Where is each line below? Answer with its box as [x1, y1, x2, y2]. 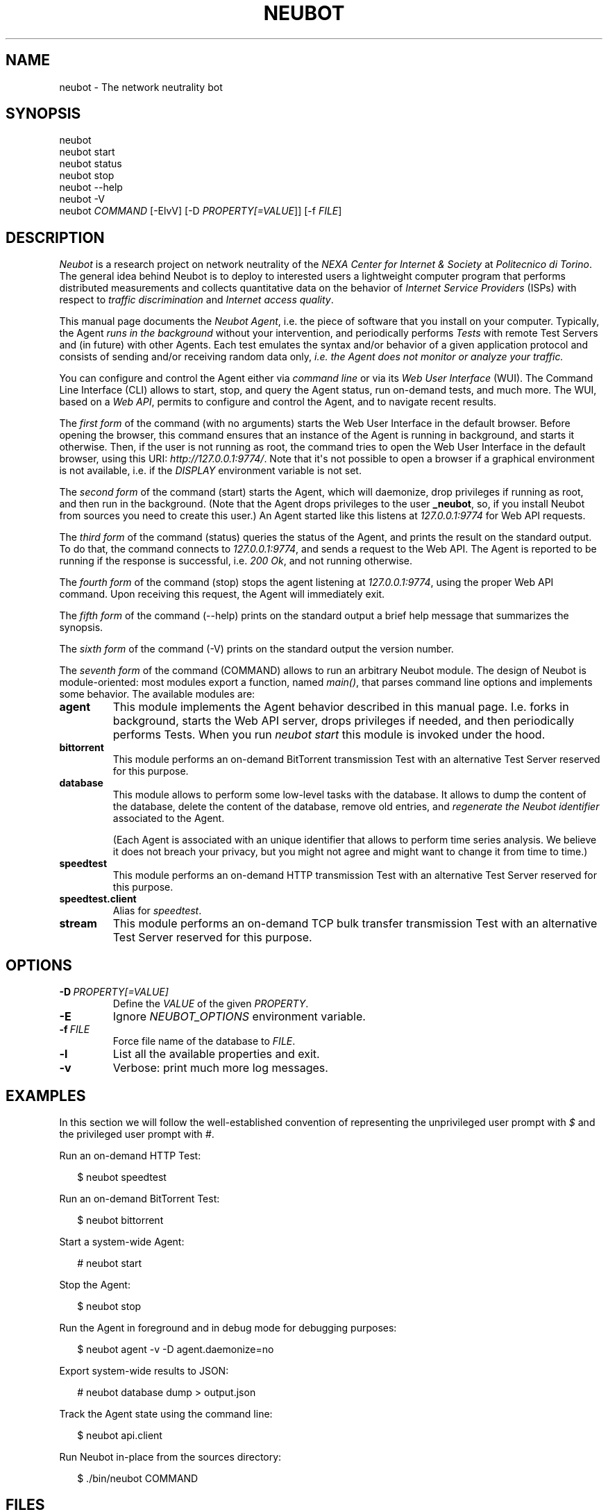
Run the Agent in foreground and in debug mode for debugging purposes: [59, 1321, 397, 1334]
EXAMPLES [6, 1086, 86, 1104]
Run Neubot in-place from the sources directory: [59, 1450, 282, 1463]
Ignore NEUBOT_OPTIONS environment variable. [112, 1009, 366, 1024]
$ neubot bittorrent [77, 1213, 164, 1226]
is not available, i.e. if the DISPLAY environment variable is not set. [59, 464, 362, 477]
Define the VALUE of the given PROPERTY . [112, 998, 309, 1010]
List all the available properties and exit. [112, 1047, 320, 1061]
